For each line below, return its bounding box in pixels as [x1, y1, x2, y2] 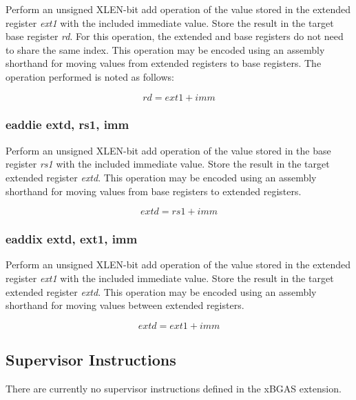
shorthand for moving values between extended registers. [6, 298, 244, 312]
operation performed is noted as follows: [6, 69, 174, 83]
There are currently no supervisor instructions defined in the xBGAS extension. [6, 381, 342, 395]
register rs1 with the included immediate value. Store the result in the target [6, 157, 330, 171]
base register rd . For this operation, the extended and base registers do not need [6, 29, 344, 43]
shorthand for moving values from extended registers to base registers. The [6, 56, 322, 70]
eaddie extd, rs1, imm [6, 116, 129, 133]
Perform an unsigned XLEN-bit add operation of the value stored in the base [6, 143, 331, 157]
